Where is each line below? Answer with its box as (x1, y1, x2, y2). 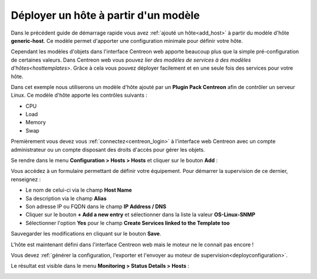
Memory (25, 119, 46, 126)
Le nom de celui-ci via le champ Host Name (25, 186, 132, 193)
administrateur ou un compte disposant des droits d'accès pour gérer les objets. (11, 146, 205, 153)
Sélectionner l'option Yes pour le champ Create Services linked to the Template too (25, 219, 230, 226)
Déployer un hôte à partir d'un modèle (11, 9, 200, 22)
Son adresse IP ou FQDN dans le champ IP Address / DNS (25, 203, 167, 210)
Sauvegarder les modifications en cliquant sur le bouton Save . (11, 230, 161, 237)
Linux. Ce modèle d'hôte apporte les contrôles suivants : (11, 91, 148, 99)
